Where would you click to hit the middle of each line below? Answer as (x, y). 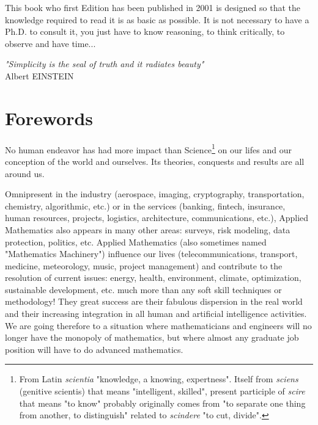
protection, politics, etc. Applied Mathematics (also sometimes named (136, 242)
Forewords (49, 118)
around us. (25, 173)
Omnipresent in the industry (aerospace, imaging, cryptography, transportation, (155, 194)
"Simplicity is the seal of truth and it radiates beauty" (105, 64)
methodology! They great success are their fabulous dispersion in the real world (154, 301)
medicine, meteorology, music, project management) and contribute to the (144, 265)
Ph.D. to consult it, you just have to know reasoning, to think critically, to (145, 31)
